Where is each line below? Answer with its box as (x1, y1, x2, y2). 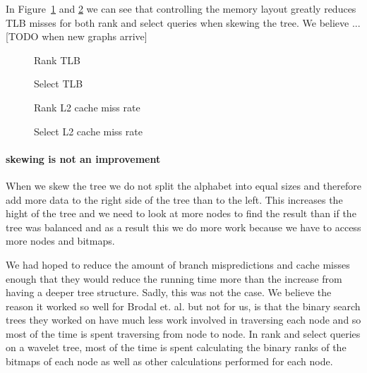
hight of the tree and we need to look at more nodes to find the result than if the (6, 206, 356, 221)
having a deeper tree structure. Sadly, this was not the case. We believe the (6, 285, 332, 300)
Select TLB (34, 76, 83, 91)
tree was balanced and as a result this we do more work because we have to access (6, 219, 361, 234)
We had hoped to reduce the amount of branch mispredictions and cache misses (6, 257, 350, 271)
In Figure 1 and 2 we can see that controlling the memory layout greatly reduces (6, 1, 356, 16)
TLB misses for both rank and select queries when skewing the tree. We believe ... (6, 15, 361, 30)
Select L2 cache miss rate (34, 123, 143, 138)
